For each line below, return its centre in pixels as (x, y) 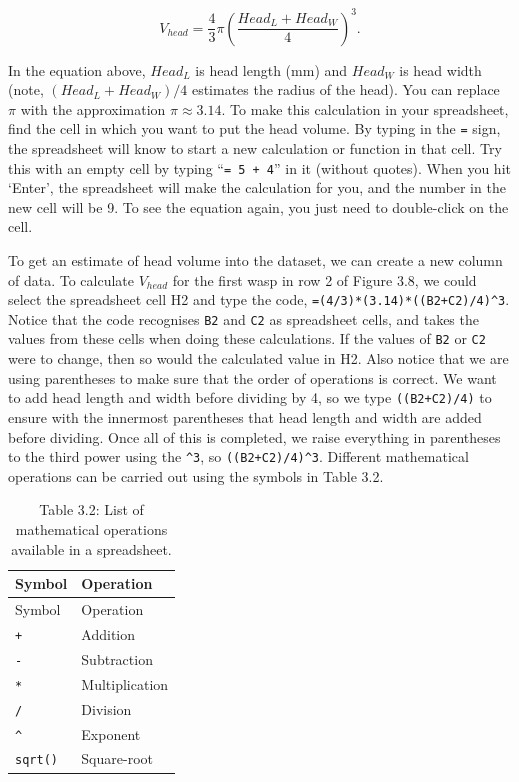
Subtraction (117, 658)
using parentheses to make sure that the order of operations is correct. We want (252, 377)
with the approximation (93, 108)
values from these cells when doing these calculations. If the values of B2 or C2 (247, 338)
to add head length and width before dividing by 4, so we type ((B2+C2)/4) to (250, 397)
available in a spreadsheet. (91, 548)
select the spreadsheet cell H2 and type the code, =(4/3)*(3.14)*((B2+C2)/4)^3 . (259, 299)
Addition (108, 633)
